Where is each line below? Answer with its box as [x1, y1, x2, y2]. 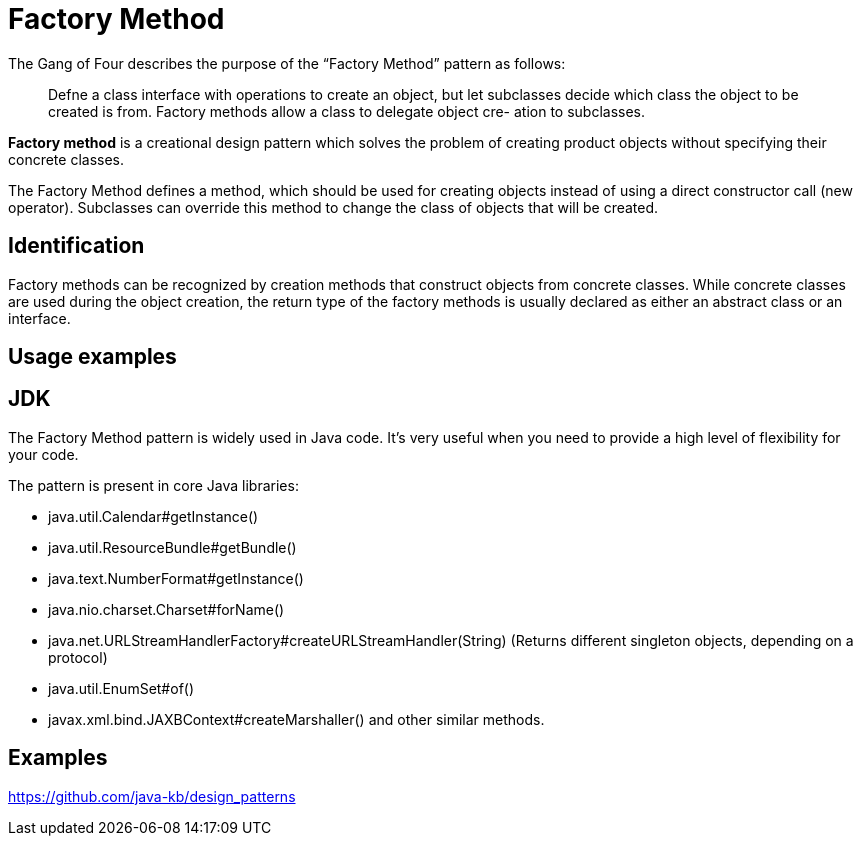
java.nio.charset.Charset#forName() [48, 600, 285, 618]
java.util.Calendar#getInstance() [48, 507, 259, 525]
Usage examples [8, 344, 177, 370]
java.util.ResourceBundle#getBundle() [48, 538, 297, 556]
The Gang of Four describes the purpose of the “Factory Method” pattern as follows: [8, 54, 566, 72]
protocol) [48, 648, 108, 666]
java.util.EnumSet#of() [48, 679, 195, 697]
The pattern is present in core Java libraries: [8, 476, 299, 494]
